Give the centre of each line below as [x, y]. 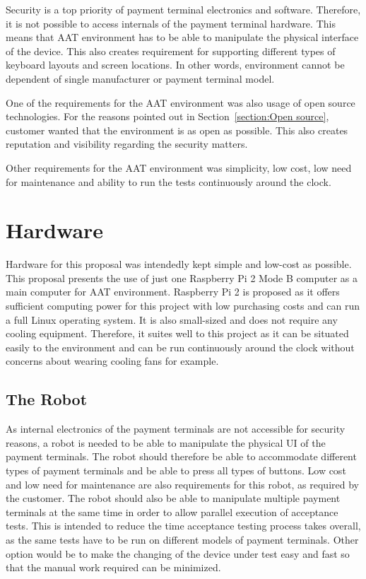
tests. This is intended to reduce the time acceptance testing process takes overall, [183, 526]
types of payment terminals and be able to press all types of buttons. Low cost [176, 470]
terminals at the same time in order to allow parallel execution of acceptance [172, 511]
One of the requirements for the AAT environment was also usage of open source [181, 102]
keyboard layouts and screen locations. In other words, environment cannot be [175, 65]
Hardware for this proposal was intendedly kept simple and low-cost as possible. [179, 264]
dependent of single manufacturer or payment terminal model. [140, 78]
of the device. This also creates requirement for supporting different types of [171, 51]
